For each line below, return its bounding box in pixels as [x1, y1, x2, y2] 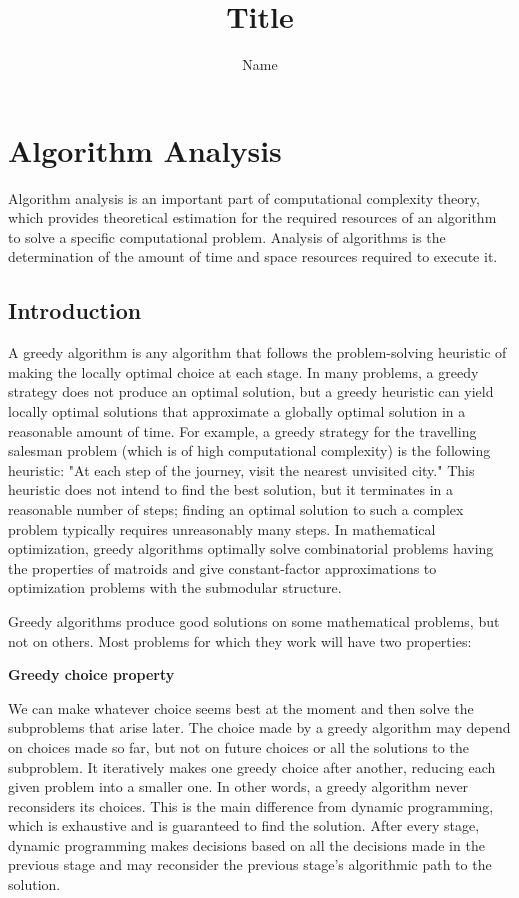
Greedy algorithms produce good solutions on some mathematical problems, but [8, 610, 500, 631]
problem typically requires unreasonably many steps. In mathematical [8, 518, 436, 539]
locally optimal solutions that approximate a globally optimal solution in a [8, 401, 466, 422]
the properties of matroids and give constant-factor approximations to [8, 557, 437, 578]
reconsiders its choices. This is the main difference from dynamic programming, [8, 795, 494, 816]
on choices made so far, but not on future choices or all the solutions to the [8, 736, 469, 757]
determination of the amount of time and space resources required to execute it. [8, 246, 498, 267]
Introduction [8, 295, 142, 326]
